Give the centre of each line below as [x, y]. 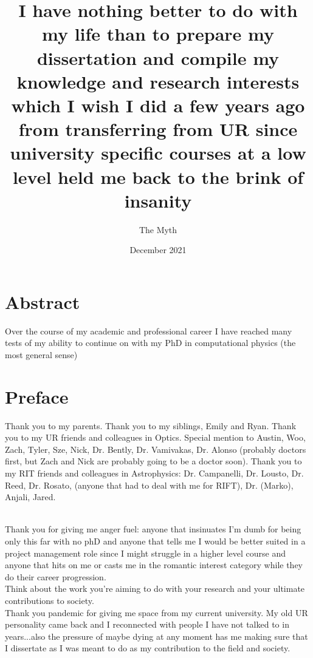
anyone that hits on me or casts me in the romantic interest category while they [154, 565]
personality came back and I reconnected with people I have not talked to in [147, 624]
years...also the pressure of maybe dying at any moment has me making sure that [156, 636]
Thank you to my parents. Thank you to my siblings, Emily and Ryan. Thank [151, 425]
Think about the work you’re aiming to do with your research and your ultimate [155, 588]
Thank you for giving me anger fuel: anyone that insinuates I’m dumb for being [153, 529]
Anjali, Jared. [30, 497]
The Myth [158, 229]
